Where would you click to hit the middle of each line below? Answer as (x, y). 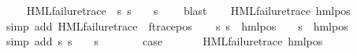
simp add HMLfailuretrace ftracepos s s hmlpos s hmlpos (177, 25)
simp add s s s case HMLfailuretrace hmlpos (164, 41)
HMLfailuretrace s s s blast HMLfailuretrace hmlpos (188, 10)
